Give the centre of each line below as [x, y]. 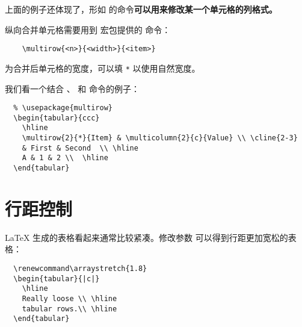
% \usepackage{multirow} [63, 108]
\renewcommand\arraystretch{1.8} [80, 269]
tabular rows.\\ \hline [69, 309]
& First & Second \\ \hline [80, 148]
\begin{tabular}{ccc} [57, 118]
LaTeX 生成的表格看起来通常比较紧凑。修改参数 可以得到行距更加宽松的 [146, 237]
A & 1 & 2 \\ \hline [65, 158]
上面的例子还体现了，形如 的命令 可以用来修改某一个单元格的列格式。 [141, 9]
